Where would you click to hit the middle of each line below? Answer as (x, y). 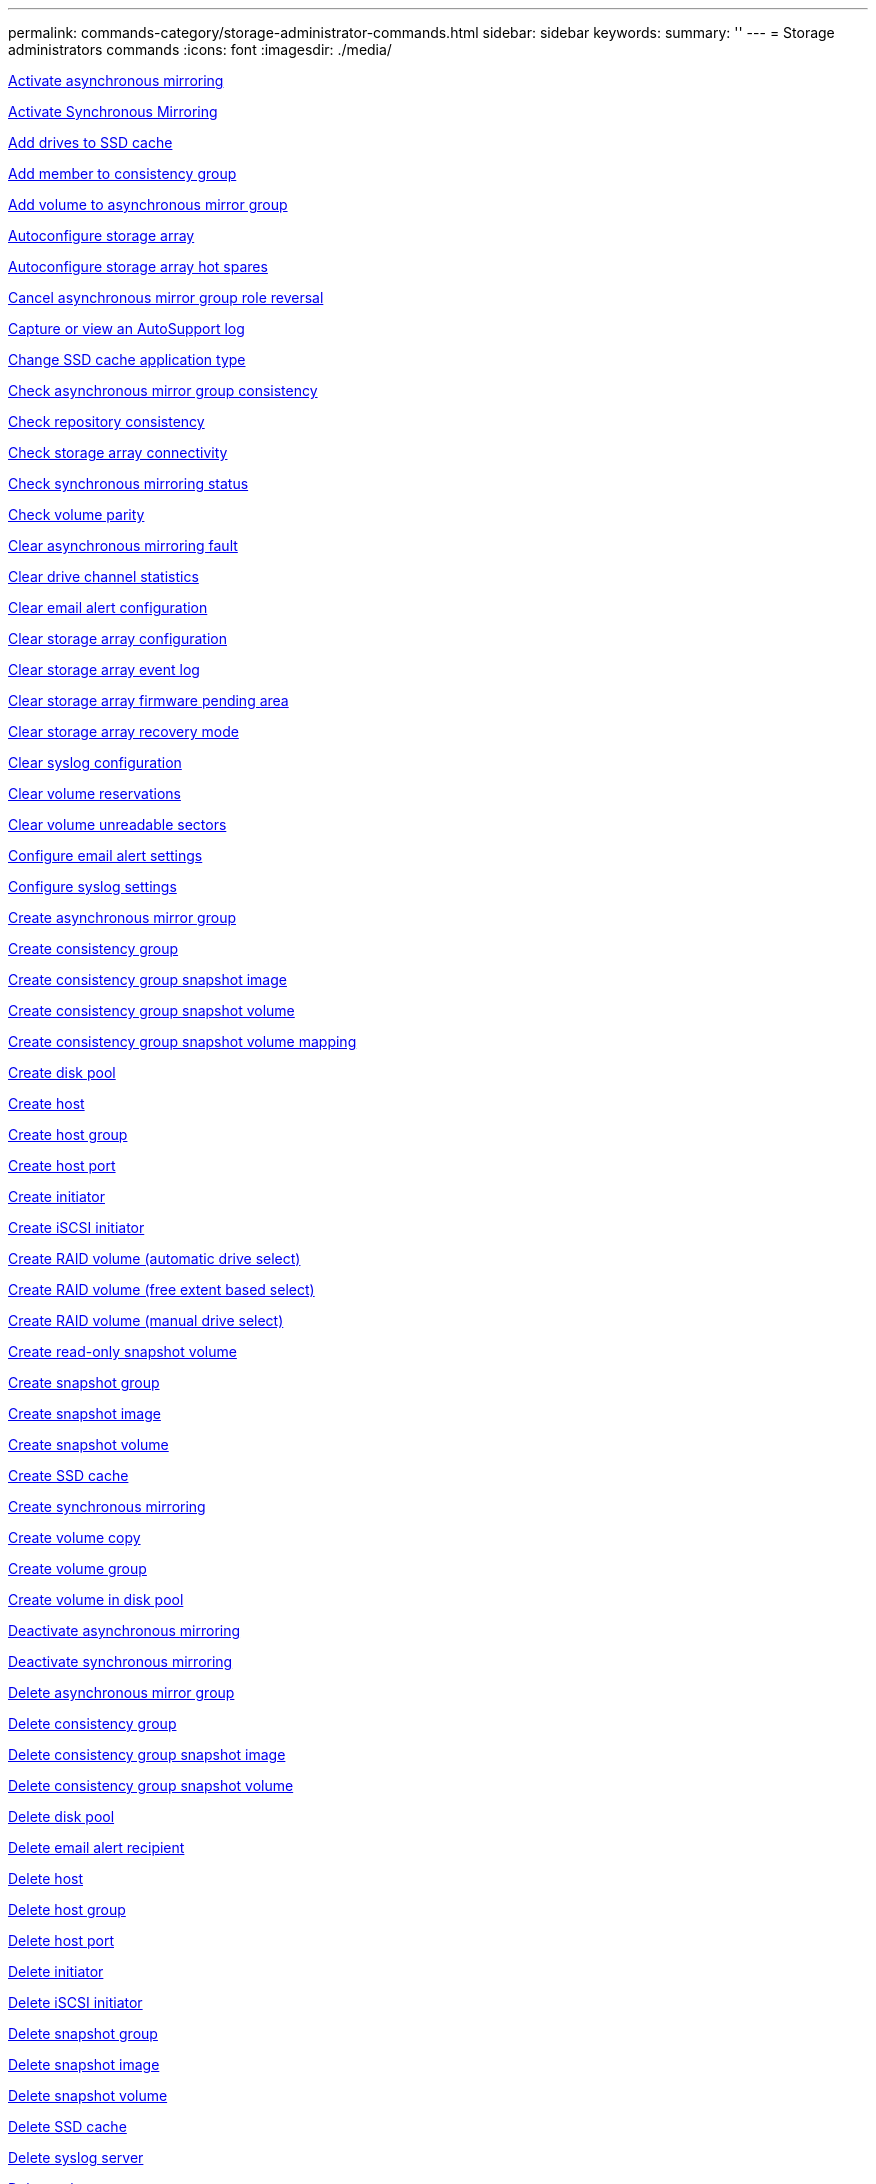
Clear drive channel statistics (103, 576)
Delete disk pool (61, 1816)
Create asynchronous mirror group (122, 917)
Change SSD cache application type (127, 359)
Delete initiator (56, 1971)
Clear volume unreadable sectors (117, 824)
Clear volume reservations (94, 793)
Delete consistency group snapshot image (147, 1754)
